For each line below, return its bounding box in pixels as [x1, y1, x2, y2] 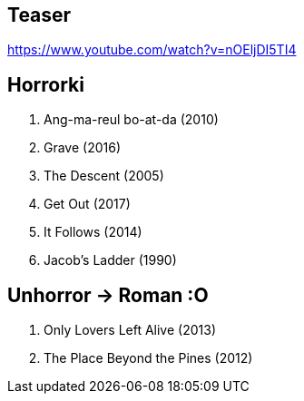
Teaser [7, 4, 72, 26]
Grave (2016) [44, 140, 122, 156]
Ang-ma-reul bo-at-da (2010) [44, 112, 219, 128]
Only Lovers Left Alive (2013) [44, 322, 216, 338]
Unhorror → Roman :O [7, 283, 209, 307]
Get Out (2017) [44, 196, 131, 212]
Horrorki [7, 73, 84, 96]
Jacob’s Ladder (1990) [44, 252, 177, 269]
